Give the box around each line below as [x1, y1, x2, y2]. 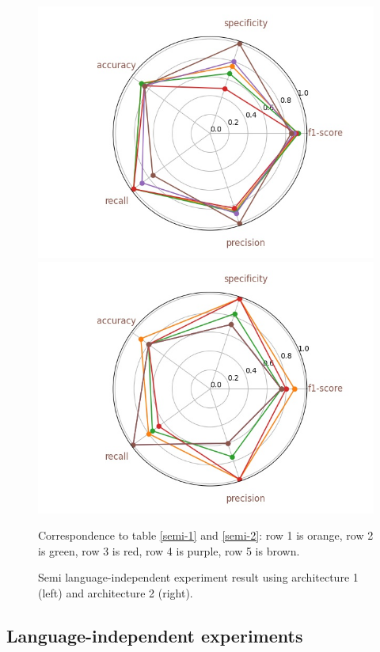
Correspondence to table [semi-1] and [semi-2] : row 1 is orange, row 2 [38, 527, 374, 544]
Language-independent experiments [6, 623, 303, 647]
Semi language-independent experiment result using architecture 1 [38, 569, 359, 586]
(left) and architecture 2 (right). [38, 584, 193, 601]
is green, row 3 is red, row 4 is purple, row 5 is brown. [38, 542, 300, 559]
